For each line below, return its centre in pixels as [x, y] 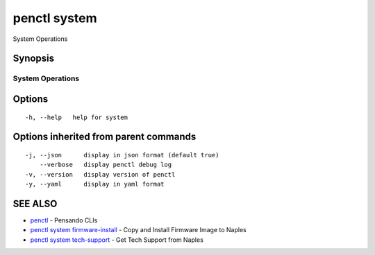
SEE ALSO [35, 203]
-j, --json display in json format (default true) [122, 155]
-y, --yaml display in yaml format [95, 184]
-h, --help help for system [77, 117]
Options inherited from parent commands [105, 137]
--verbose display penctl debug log [106, 165]
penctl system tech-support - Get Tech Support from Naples [117, 240]
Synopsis [34, 59]
